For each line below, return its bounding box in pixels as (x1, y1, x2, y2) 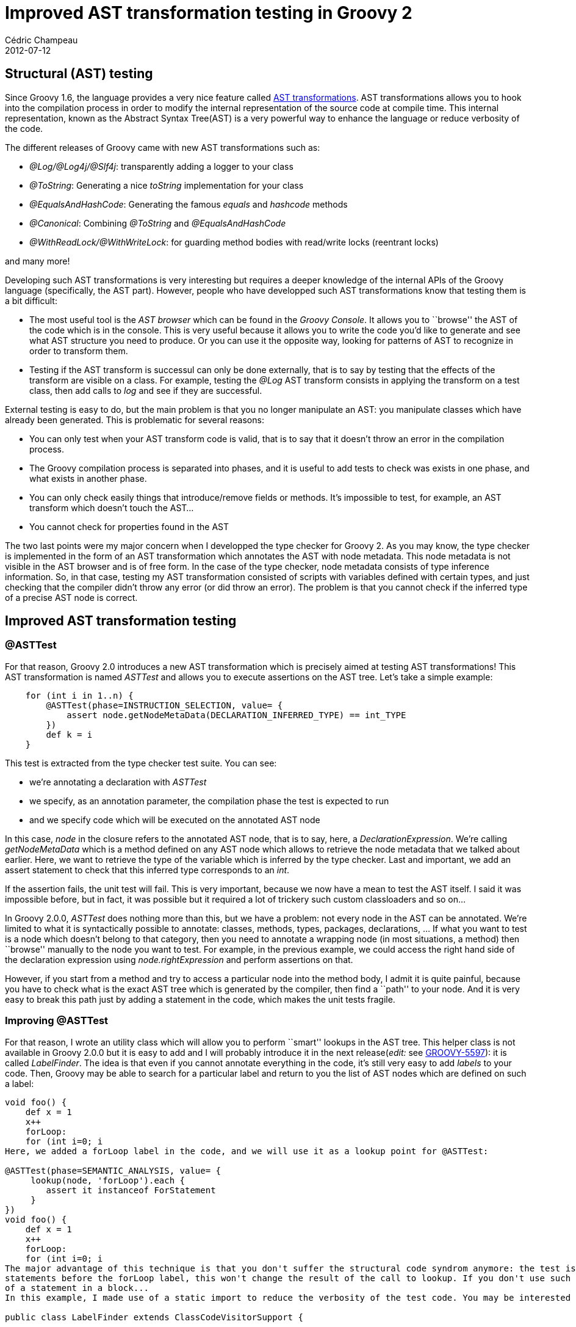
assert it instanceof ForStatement (46, 1185, 216, 1195)
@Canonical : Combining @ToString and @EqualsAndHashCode (29, 217, 286, 228)
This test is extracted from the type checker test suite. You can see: (5, 757, 277, 768)
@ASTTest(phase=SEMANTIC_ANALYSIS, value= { (5, 1165, 221, 1176)
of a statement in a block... (5, 1282, 149, 1293)
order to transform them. (29, 345, 128, 356)
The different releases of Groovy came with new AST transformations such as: (5, 142, 320, 153)
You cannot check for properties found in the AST (29, 521, 229, 532)
